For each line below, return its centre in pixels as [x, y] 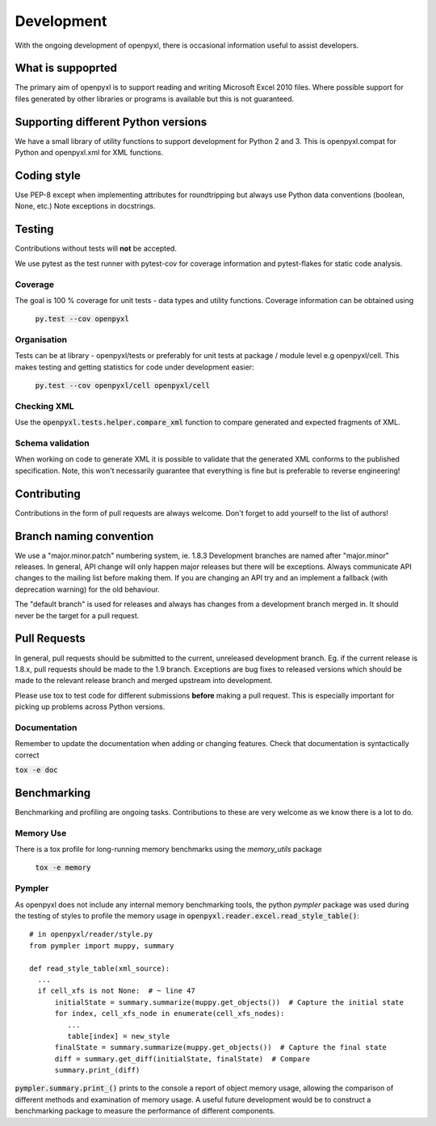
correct [27, 755]
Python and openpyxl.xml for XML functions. [89, 153]
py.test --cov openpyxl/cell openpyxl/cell [122, 386]
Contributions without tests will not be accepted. [96, 249]
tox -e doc [36, 770]
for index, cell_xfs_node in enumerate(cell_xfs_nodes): [170, 1014]
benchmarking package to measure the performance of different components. [145, 1111]
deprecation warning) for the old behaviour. [88, 589]
